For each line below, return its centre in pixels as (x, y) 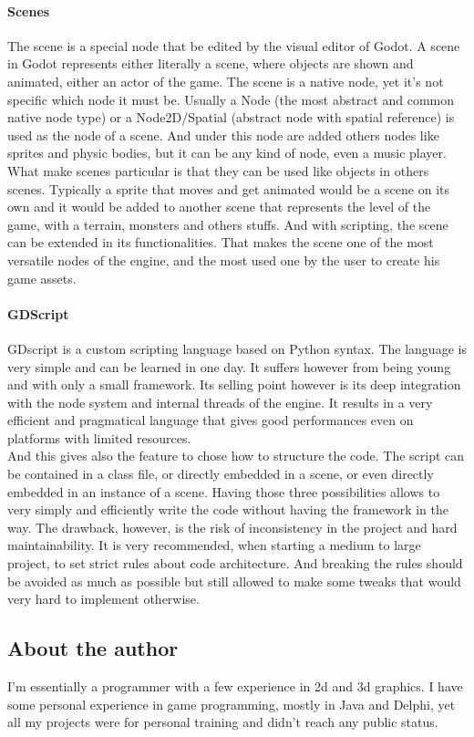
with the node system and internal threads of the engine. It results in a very (220, 402)
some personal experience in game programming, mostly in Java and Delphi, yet (232, 704)
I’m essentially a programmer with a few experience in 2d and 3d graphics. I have (235, 686)
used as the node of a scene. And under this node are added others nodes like (223, 135)
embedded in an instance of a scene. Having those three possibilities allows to (224, 491)
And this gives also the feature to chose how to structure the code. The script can (236, 456)
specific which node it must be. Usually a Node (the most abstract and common (231, 99)
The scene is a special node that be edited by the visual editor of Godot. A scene (234, 45)
